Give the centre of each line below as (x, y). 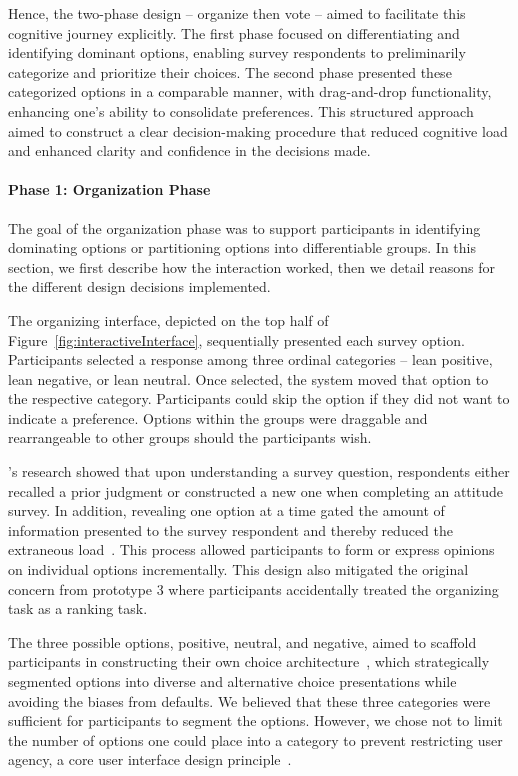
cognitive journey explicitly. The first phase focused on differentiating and (234, 32)
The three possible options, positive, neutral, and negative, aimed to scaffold (242, 641)
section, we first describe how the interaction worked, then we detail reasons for (252, 266)
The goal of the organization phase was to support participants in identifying (244, 227)
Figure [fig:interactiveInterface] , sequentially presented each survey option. (236, 339)
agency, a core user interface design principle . (150, 759)
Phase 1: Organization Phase (109, 189)
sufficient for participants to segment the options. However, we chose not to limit (255, 720)
